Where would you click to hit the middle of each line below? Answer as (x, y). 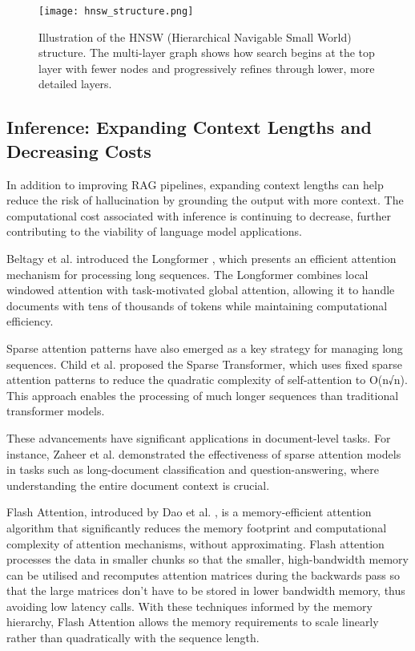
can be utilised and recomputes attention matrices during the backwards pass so (203, 574)
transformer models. (56, 411)
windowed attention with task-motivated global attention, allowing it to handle (201, 290)
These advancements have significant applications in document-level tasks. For (199, 437)
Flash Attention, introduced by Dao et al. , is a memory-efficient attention (189, 512)
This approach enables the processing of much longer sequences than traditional (203, 395)
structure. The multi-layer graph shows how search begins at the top (207, 53)
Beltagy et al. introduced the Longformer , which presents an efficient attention (201, 258)
